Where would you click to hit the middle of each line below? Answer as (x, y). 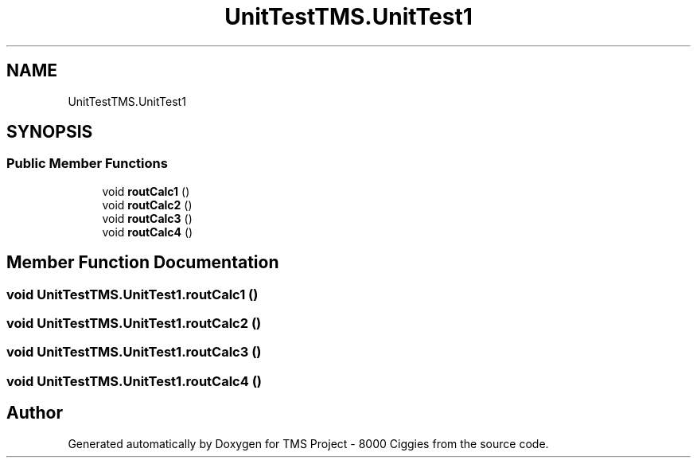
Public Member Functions (87, 164)
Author (35, 413)
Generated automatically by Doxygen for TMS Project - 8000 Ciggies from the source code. (308, 443)
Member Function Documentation (143, 263)
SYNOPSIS (50, 132)
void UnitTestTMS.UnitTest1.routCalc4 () (134, 381)
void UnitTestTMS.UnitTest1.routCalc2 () (134, 324)
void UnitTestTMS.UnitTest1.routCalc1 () (132, 294)
